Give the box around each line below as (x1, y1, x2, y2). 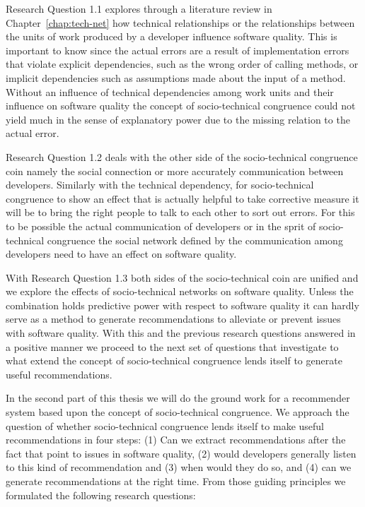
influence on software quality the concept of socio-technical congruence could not (6, 98, 356, 113)
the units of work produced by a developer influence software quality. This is (6, 29, 337, 44)
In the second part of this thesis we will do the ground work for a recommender (6, 390, 350, 405)
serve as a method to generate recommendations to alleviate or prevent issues (6, 311, 341, 326)
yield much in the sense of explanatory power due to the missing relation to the (6, 112, 350, 126)
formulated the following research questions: (6, 487, 196, 502)
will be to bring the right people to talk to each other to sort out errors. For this (6, 205, 355, 220)
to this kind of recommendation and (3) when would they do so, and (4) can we (6, 460, 352, 475)
